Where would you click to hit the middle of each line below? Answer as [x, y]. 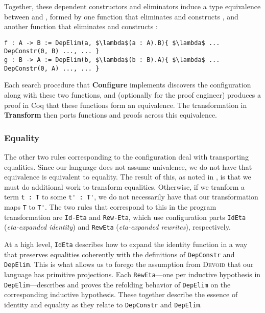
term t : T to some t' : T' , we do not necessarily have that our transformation [131, 197]
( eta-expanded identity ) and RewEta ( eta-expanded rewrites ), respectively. [117, 227]
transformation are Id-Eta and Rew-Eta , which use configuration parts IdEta [125, 217]
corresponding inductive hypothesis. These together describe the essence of [121, 294]
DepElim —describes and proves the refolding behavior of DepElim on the [117, 284]
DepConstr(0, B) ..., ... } [52, 51]
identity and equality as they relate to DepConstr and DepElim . [103, 304]
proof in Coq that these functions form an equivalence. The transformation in [126, 105]
